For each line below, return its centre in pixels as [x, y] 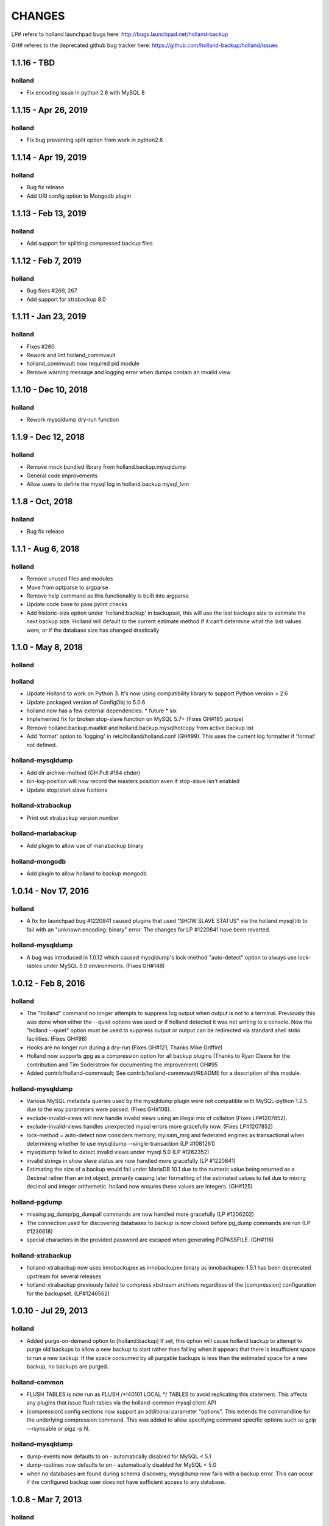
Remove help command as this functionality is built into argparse [108, 596]
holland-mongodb [39, 861]
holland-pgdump [37, 1202]
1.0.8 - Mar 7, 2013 [47, 1499]
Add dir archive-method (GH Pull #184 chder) [83, 773]
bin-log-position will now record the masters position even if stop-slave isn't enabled [133, 781]
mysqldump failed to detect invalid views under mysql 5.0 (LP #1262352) [118, 1152]
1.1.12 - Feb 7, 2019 [46, 260]
